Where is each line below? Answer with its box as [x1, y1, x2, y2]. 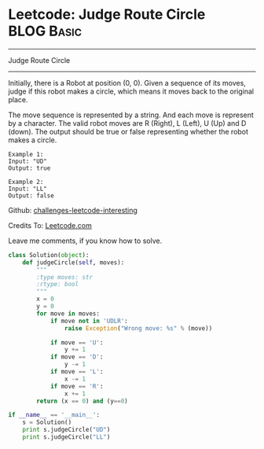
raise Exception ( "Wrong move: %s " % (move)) [64, 324, 213, 332]
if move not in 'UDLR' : [49, 317, 128, 325]
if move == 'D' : [49, 353, 104, 361]
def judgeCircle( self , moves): [22, 258, 125, 267]
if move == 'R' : [49, 382, 104, 390]
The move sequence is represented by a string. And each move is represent [8, 110, 254, 120]
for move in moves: [36, 309, 101, 318]
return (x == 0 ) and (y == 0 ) [36, 397, 128, 405]
